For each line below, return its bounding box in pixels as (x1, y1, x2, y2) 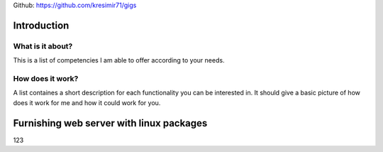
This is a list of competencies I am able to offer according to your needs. (13, 56, 225, 65)
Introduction (13, 19, 70, 31)
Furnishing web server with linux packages (13, 117, 208, 129)
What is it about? (13, 41, 73, 51)
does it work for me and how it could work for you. (13, 98, 161, 107)
